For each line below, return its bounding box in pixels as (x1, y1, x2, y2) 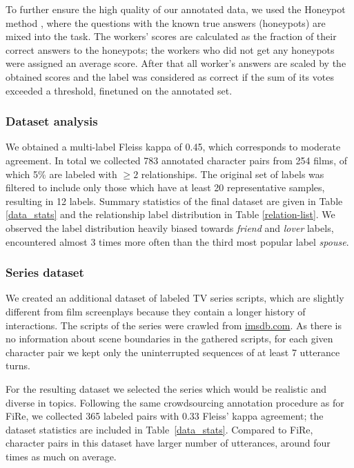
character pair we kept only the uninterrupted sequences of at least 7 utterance (6, 344, 340, 359)
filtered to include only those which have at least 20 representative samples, (6, 180, 325, 195)
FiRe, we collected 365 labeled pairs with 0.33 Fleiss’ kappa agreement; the (6, 409, 324, 423)
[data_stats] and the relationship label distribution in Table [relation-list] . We (6, 207, 335, 222)
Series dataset (6, 264, 84, 281)
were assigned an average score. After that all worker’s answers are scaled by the (6, 56, 346, 70)
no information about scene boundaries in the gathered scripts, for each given (6, 331, 333, 346)
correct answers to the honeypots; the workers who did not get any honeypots (6, 42, 335, 57)
